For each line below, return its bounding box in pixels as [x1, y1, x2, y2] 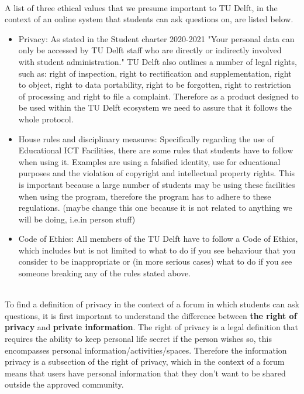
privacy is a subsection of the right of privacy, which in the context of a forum [5, 355, 285, 368]
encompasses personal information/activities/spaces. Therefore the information [5, 344, 287, 356]
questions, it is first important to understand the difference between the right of [5, 309, 297, 321]
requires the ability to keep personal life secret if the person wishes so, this [5, 333, 272, 345]
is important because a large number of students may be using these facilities [18, 178, 295, 190]
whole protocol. [18, 112, 74, 125]
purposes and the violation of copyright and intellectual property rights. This [18, 167, 295, 179]
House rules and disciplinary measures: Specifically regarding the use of [18, 132, 274, 145]
